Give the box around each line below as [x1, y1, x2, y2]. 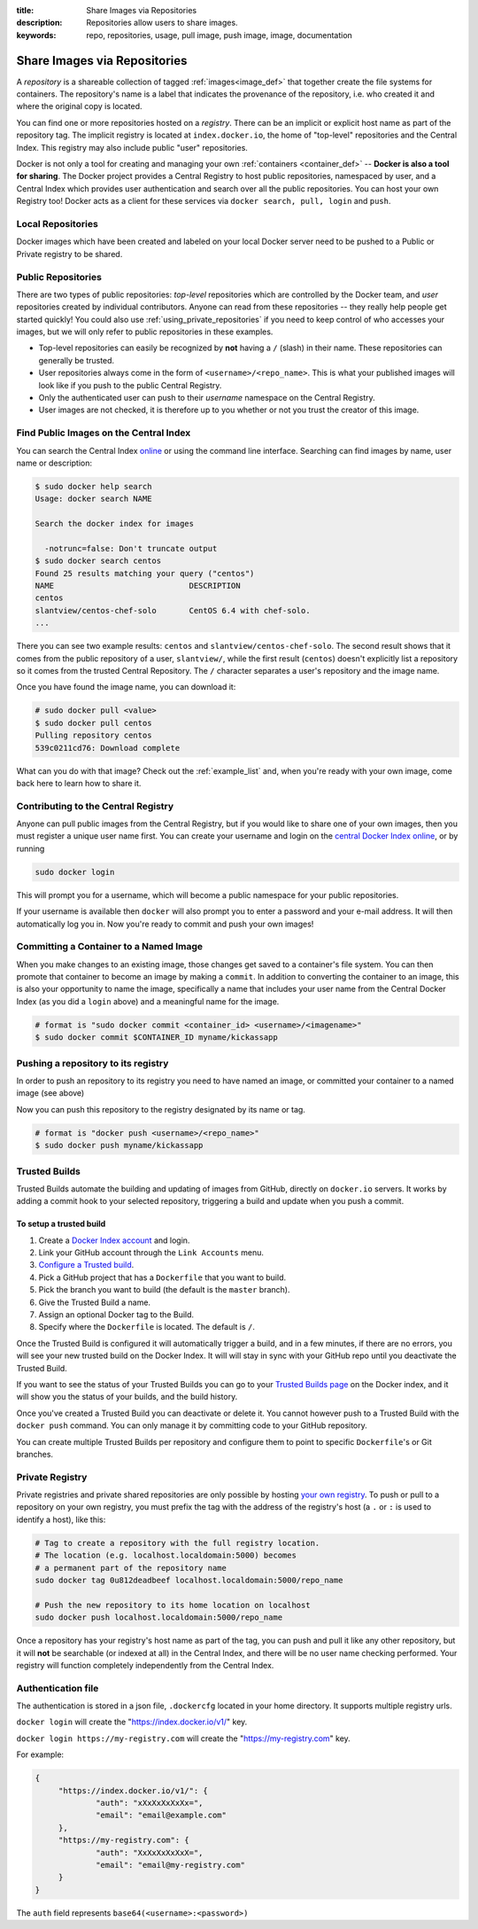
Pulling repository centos [35, 730, 152, 740]
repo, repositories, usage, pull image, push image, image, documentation [86, 29, 353, 40]
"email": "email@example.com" [96, 1810, 227, 1821]
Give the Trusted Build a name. [38, 1297, 150, 1308]
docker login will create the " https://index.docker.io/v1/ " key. [16, 1716, 248, 1728]
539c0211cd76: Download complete [35, 743, 181, 753]
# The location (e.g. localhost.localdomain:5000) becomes [35, 1550, 297, 1560]
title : [16, 5, 35, 15]
